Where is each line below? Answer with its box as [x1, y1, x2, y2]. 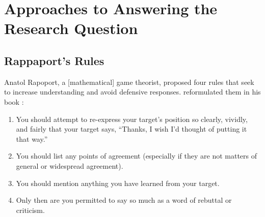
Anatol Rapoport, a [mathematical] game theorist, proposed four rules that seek [4, 76, 254, 87]
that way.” [16, 133, 48, 144]
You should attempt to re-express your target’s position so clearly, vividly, [16, 113, 248, 124]
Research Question [4, 18, 138, 39]
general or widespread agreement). [16, 160, 123, 171]
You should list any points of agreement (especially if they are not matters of [16, 150, 257, 161]
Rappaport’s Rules [4, 52, 104, 68]
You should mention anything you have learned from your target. [16, 177, 220, 188]
